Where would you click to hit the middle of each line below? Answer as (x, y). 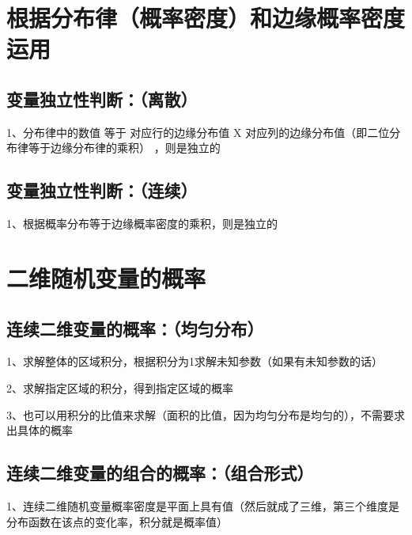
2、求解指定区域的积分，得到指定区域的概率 (120, 387)
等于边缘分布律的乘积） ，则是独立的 (124, 148)
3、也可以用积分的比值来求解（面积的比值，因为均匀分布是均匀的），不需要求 (206, 414)
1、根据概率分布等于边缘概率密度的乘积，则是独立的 (142, 224)
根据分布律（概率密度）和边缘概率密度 (206, 18)
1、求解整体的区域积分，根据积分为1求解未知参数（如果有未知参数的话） (195, 361)
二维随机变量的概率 (106, 277)
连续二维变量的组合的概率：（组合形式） (160, 473)
